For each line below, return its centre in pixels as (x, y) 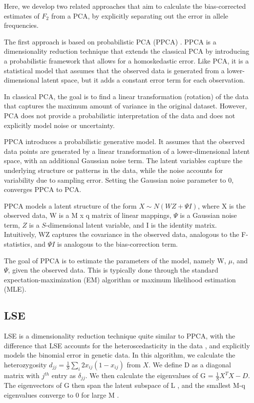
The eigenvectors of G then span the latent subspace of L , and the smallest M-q (125, 385)
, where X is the (222, 205)
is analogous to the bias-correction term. (117, 244)
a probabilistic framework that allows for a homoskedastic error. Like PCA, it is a (127, 60)
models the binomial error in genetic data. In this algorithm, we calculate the (120, 355)
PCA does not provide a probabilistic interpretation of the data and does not (120, 115)
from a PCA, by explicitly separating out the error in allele (140, 15)
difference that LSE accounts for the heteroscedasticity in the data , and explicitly (127, 345)
